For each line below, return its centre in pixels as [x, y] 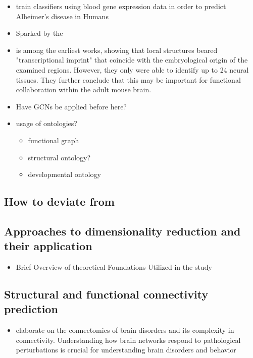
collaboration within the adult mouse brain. [84, 89]
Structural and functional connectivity [106, 294]
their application [48, 246]
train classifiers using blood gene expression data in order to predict [121, 6]
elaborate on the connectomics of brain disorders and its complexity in [125, 330]
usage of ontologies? [46, 123]
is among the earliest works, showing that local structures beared [117, 50]
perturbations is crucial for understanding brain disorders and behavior [126, 350]
